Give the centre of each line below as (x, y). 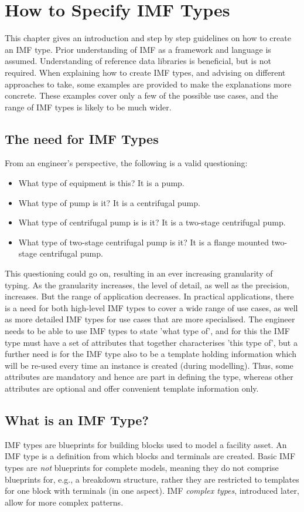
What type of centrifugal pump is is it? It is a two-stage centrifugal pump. (152, 222)
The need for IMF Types (82, 138)
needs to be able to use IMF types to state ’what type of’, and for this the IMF (147, 331)
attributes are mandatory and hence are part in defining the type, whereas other (149, 377)
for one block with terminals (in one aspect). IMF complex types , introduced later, (152, 491)
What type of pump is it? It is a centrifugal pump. (109, 202)
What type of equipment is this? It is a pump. (101, 183)
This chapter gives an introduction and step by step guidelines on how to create (148, 38)
